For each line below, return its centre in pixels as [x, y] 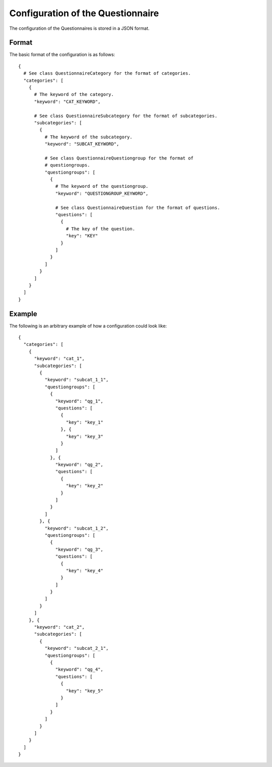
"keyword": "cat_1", [59, 359]
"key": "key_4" [84, 570]
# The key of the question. [100, 229]
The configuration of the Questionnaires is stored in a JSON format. [79, 28]
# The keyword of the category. [74, 94]
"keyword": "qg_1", [79, 401]
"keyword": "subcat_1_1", [77, 380]
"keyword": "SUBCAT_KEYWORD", [82, 144]
